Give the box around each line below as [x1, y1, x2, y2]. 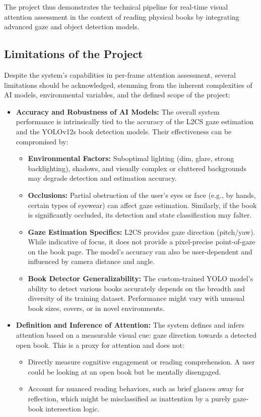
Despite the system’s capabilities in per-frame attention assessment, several [4, 69, 236, 80]
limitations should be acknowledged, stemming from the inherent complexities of [4, 79, 252, 90]
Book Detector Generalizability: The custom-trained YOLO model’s [28, 273, 253, 284]
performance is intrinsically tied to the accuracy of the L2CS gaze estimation [16, 116, 253, 127]
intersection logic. [45, 403, 100, 413]
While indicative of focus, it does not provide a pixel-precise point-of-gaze [28, 236, 255, 247]
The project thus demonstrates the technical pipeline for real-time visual [4, 2, 228, 12]
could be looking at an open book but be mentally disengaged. [28, 366, 221, 377]
